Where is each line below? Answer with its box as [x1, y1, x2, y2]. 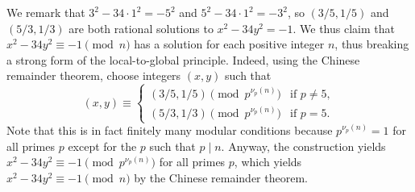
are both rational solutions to [68, 19, 214, 36]
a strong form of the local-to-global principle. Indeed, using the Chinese [6, 51, 360, 68]
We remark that [6, 4, 85, 20]
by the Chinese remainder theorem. [134, 169, 308, 186]
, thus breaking [334, 35, 409, 52]
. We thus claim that [293, 19, 395, 36]
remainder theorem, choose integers [6, 67, 181, 84]
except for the [68, 137, 137, 154]
